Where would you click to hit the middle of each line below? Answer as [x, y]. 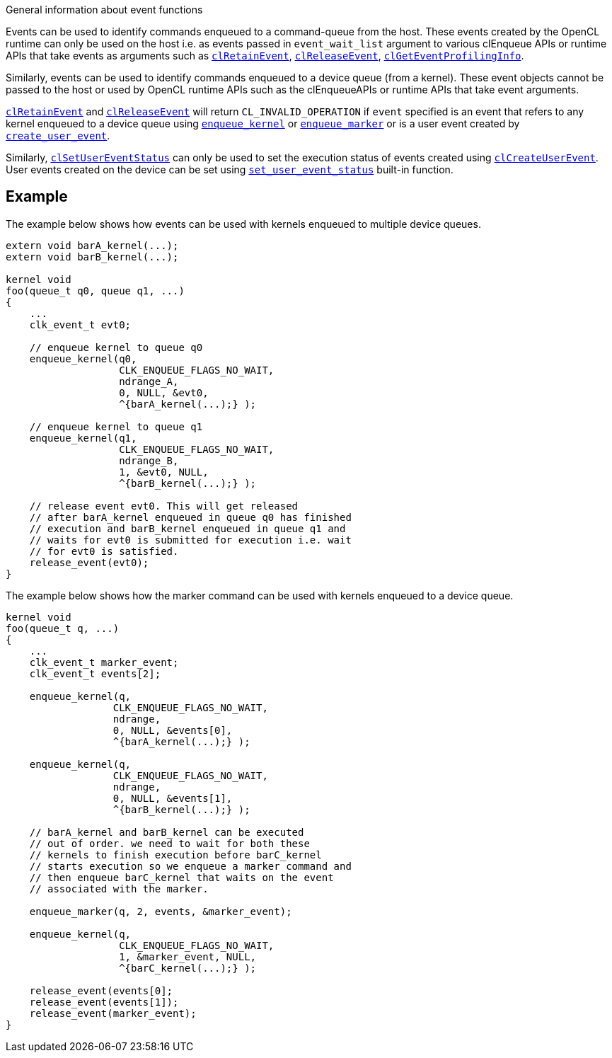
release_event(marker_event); [113, 1013]
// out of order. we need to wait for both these [169, 843]
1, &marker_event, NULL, [188, 956]
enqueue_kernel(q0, [83, 358]
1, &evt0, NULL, [164, 472]
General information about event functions [104, 10]
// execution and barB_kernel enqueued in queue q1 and [187, 528]
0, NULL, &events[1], [173, 798]
